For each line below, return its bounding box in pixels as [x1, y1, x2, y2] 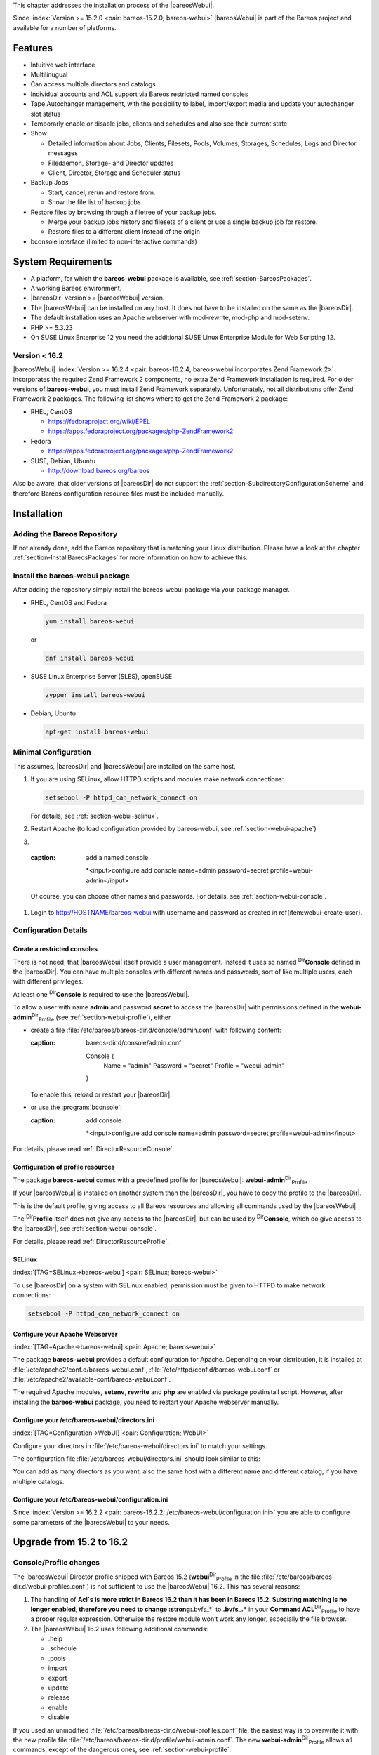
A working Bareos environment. [30, 284, 122, 293]
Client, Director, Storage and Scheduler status [48, 168, 181, 177]
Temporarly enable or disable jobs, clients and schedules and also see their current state [30, 119, 288, 128]
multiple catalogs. [13, 1477, 65, 1485]
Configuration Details [13, 925, 88, 935]
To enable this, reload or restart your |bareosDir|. [30, 1090, 172, 1099]
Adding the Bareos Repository [13, 529, 118, 538]
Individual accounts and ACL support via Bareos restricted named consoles [30, 90, 248, 98]
